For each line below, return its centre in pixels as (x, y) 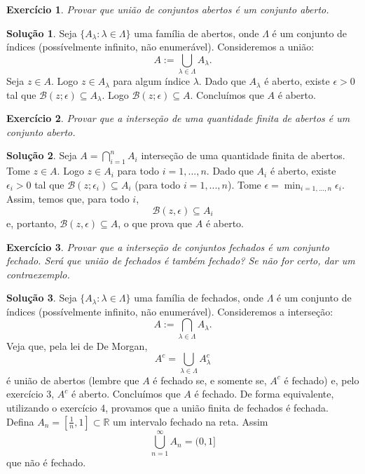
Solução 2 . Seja (42, 155)
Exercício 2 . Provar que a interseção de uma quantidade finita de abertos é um (178, 118)
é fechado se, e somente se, (210, 380)
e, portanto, (32, 223)
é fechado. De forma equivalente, (264, 394)
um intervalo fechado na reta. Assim (191, 421)
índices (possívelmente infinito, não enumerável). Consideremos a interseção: (170, 311)
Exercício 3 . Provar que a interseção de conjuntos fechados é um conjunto (168, 246)
